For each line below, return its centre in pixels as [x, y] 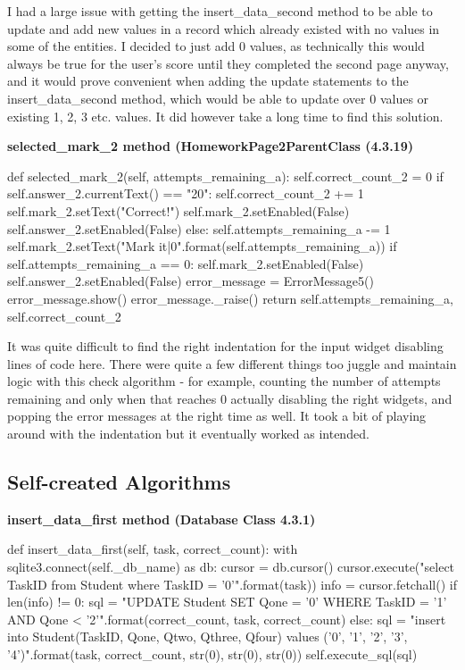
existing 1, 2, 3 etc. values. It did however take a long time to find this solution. [225, 116]
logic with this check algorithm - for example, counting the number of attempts [224, 381]
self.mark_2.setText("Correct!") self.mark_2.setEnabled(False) [179, 210]
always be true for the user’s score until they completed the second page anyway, [228, 63]
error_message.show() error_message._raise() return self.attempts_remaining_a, [230, 298]
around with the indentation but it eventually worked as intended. [188, 434]
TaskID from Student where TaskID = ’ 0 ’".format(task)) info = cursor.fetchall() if [232, 584]
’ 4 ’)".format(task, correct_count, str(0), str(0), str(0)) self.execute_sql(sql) [212, 654]
